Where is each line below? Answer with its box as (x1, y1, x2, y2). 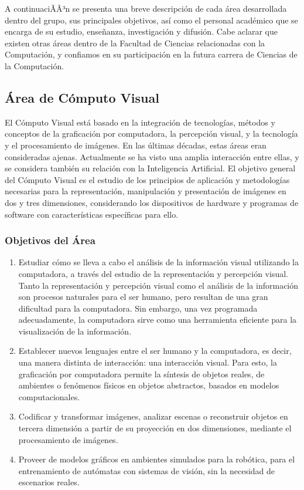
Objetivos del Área (5, 233, 95, 248)
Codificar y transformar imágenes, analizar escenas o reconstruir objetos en (18, 410, 288, 423)
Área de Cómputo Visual (5, 88, 159, 106)
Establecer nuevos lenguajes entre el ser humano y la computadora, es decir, (18, 344, 292, 357)
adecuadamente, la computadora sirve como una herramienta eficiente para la (18, 313, 297, 326)
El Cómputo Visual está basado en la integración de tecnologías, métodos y (5, 116, 275, 128)
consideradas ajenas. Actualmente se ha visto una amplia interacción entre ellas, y (5, 150, 299, 163)
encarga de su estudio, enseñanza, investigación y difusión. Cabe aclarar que (5, 25, 278, 38)
